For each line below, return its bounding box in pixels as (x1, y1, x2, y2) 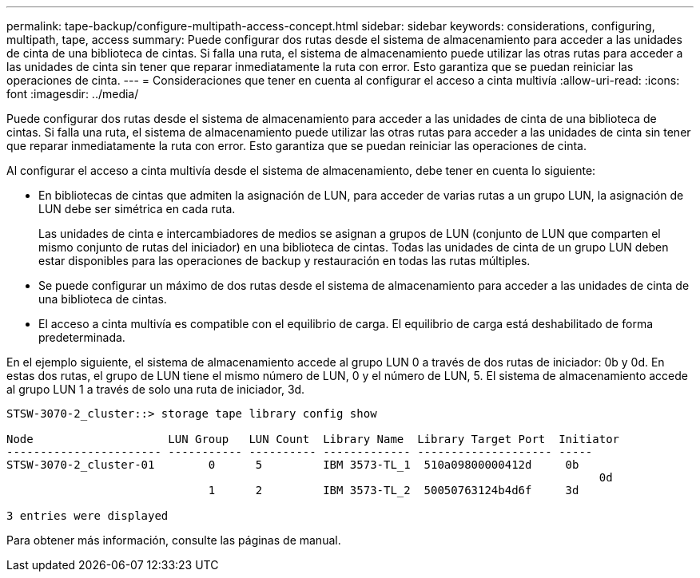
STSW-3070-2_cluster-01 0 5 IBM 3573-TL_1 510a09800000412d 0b (6, 458, 579, 471)
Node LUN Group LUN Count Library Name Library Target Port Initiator (6, 433, 620, 445)
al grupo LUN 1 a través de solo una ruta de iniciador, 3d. (6, 382, 305, 396)
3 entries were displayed (6, 509, 169, 522)
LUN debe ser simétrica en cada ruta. (38, 202, 236, 216)
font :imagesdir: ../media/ (6, 87, 139, 101)
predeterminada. (38, 331, 125, 344)
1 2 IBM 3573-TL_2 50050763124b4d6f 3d (208, 484, 579, 497)
